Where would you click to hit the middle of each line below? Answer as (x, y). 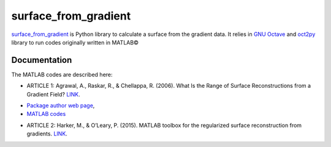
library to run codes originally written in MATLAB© (75, 42)
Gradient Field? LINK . (54, 94)
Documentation (42, 60)
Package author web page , (61, 106)
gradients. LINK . (47, 134)
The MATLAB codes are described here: (62, 74)
